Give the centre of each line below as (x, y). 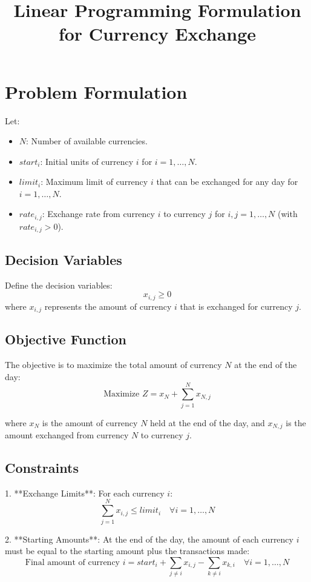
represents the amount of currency (108, 306)
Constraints (42, 468)
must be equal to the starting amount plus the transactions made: (127, 551)
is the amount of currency (90, 422)
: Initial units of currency (87, 161)
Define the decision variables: (59, 285)
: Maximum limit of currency (94, 182)
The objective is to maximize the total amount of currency (113, 365)
